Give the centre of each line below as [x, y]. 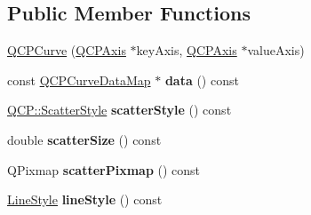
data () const [202, 80]
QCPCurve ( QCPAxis [67, 50]
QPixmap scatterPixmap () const [104, 169]
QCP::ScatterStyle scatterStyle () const [120, 110]
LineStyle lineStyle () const [85, 199]
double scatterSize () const [84, 139]
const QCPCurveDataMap [79, 80]
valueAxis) [276, 50]
